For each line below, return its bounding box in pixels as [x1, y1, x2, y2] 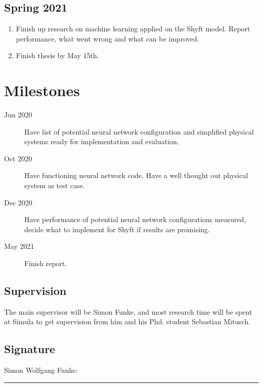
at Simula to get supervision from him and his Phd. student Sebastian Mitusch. [4, 316, 251, 327]
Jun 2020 [4, 109, 32, 120]
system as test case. [24, 180, 85, 191]
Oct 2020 [4, 153, 32, 163]
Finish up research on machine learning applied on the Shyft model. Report [16, 23, 250, 34]
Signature [4, 341, 56, 357]
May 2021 [4, 241, 34, 251]
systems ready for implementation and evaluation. [24, 136, 179, 147]
